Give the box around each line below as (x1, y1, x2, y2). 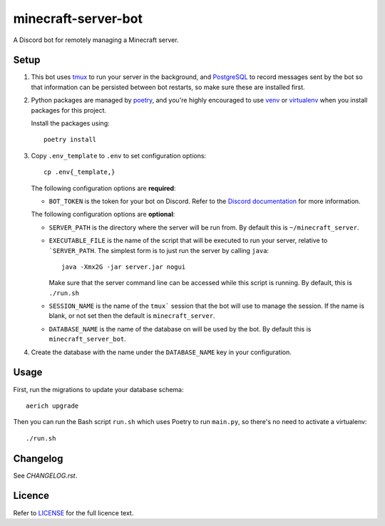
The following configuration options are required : (31, 184, 176, 192)
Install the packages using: (31, 119, 110, 128)
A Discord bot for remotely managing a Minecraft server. (13, 36, 179, 44)
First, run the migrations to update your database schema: (13, 385, 184, 393)
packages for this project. (31, 105, 107, 114)
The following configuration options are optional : (31, 210, 175, 219)
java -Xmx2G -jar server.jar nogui (61, 262, 186, 271)
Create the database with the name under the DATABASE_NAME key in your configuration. (31, 348, 292, 356)
